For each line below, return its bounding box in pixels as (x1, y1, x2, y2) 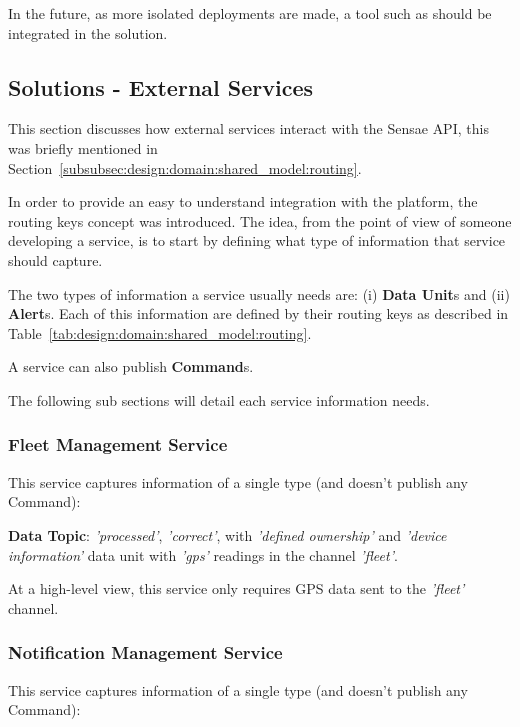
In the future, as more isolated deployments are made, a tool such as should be (8, 3, 492, 23)
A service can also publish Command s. (8, 356, 254, 377)
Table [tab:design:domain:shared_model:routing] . (8, 322, 312, 343)
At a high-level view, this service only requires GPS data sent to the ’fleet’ (8, 578, 465, 599)
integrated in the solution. (8, 22, 168, 43)
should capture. (8, 249, 103, 270)
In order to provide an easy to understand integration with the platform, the (8, 191, 478, 212)
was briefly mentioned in (8, 137, 158, 158)
